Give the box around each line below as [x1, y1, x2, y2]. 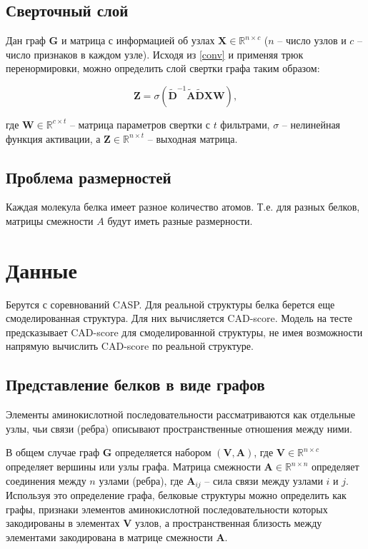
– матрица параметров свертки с [69, 116, 210, 131]
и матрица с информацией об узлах [61, 33, 215, 48]
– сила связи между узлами [204, 473, 323, 488]
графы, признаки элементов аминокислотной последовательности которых [6, 501, 328, 516]
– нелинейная [282, 116, 341, 131]
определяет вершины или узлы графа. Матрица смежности [6, 459, 261, 474]
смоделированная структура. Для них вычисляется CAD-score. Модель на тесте [6, 311, 352, 326]
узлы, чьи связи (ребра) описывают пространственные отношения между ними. [6, 420, 352, 435]
